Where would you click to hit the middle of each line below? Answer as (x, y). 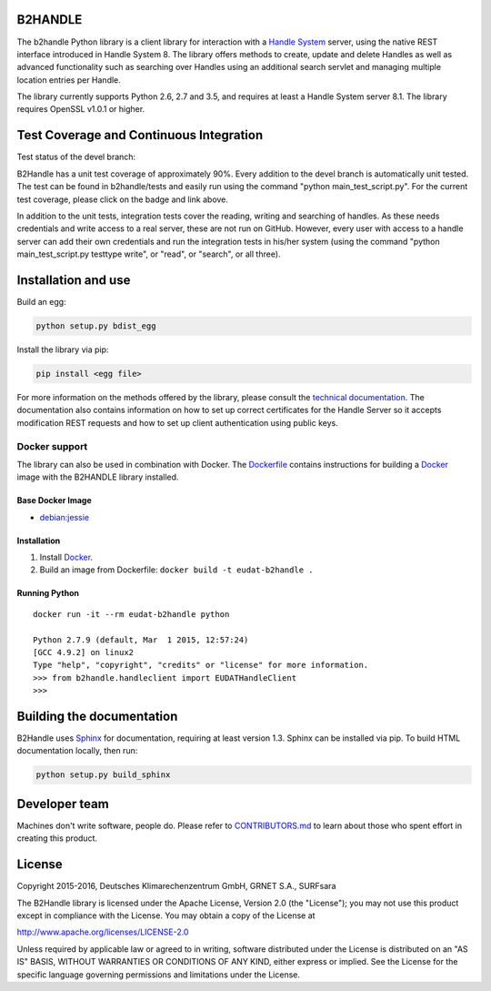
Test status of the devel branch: (76, 157)
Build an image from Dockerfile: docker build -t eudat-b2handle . (176, 570)
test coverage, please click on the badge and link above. (123, 199)
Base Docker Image (55, 501)
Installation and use (74, 280)
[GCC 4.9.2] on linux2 (84, 652)
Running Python (48, 593)
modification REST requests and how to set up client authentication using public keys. (177, 422)
